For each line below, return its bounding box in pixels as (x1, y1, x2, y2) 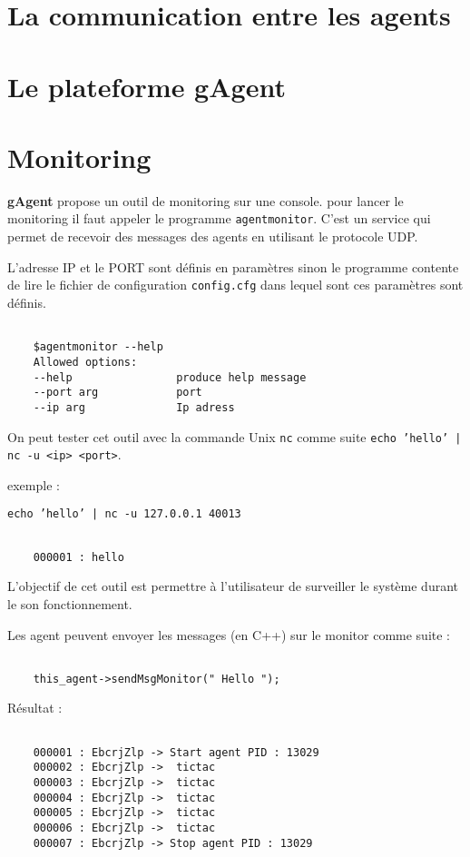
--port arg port (33, 386, 202, 399)
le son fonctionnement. (7, 594, 132, 613)
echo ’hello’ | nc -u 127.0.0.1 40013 (7, 507, 241, 521)
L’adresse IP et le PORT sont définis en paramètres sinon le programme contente (7, 257, 459, 276)
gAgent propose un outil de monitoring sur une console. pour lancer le (7, 191, 404, 210)
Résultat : (7, 698, 63, 717)
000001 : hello (33, 550, 124, 564)
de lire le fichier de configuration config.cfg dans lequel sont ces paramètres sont (7, 275, 464, 294)
